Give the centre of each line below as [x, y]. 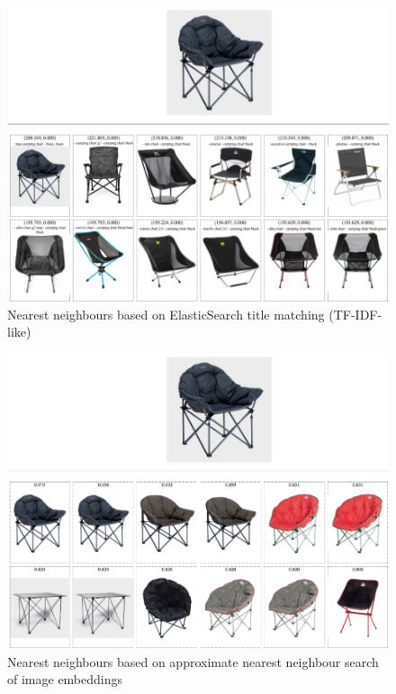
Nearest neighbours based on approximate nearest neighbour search [193, 661]
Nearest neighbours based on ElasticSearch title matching [166, 314]
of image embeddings [65, 679]
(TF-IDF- [355, 314]
